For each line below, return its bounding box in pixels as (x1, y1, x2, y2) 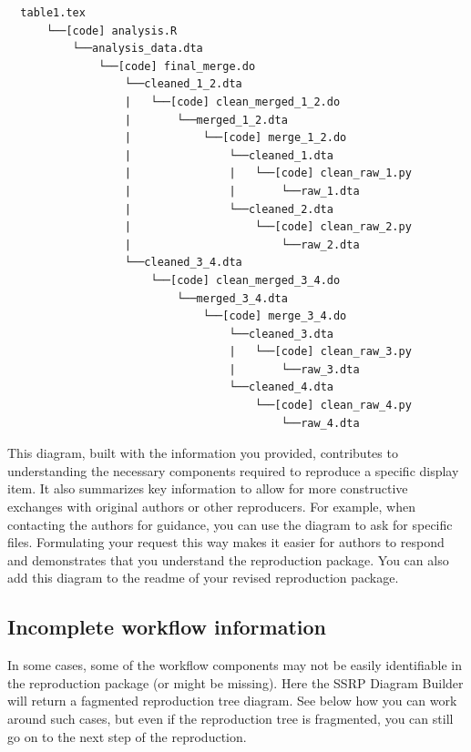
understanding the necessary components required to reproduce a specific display (7, 461, 459, 480)
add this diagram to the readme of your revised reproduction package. (7, 568, 399, 587)
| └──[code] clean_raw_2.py (124, 220, 412, 234)
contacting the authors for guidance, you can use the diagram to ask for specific (7, 514, 453, 534)
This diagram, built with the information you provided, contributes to (7, 443, 398, 462)
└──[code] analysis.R (46, 24, 178, 37)
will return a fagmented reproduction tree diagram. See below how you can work (7, 691, 457, 710)
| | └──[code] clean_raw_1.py (124, 167, 412, 180)
